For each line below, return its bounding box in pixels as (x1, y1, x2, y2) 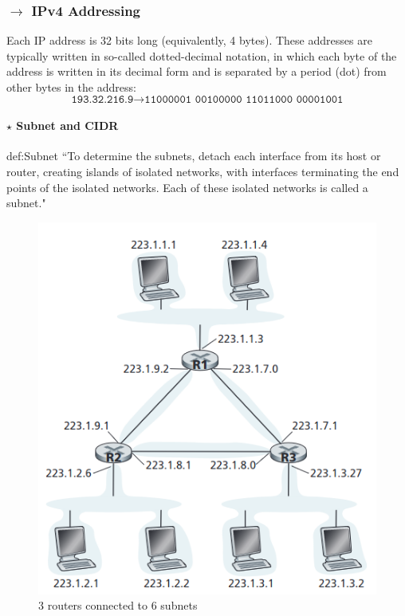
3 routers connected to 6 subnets (38, 597, 198, 614)
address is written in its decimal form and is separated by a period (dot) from (6, 63, 387, 80)
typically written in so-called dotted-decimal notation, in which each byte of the (6, 47, 397, 64)
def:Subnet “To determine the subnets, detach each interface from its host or (6, 147, 381, 164)
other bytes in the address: (6, 79, 136, 95)
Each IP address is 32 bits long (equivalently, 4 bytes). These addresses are (6, 32, 372, 49)
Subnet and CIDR (16, 117, 119, 134)
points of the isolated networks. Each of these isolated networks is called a (6, 179, 368, 195)
